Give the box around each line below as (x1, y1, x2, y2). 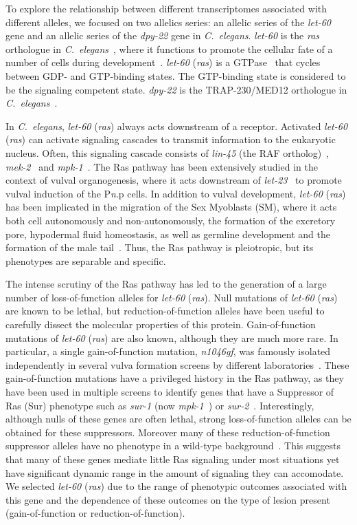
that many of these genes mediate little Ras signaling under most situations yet (5, 452, 340, 466)
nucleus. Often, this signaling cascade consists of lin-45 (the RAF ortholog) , (5, 145, 330, 160)
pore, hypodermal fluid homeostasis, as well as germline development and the (5, 226, 330, 241)
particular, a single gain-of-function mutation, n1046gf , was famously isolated (5, 344, 331, 358)
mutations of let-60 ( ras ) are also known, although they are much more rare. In (5, 330, 338, 345)
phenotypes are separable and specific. (5, 253, 166, 268)
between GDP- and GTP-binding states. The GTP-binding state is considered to (5, 68, 346, 83)
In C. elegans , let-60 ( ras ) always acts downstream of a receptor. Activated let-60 (5, 118, 348, 133)
